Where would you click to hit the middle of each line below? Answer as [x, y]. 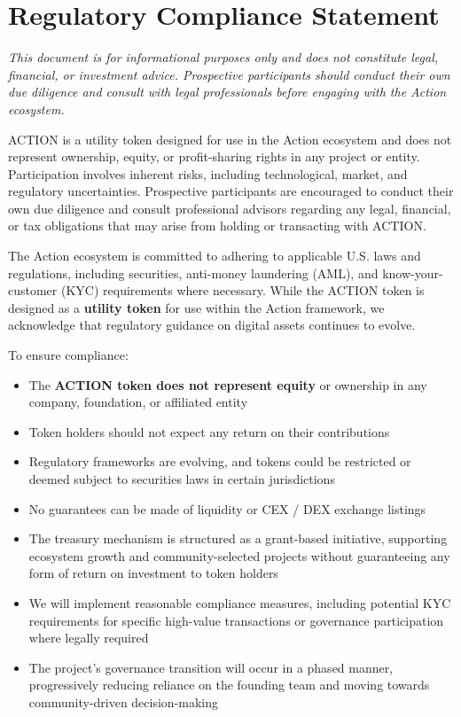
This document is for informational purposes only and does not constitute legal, [223, 57]
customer [33, 290]
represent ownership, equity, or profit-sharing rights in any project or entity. [214, 156]
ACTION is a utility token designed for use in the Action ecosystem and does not [230, 139]
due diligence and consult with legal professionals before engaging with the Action [227, 92]
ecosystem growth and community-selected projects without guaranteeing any [239, 555]
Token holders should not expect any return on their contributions [209, 431]
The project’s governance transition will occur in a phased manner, [211, 667]
